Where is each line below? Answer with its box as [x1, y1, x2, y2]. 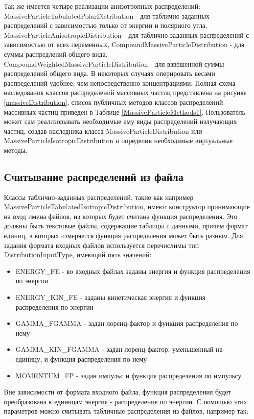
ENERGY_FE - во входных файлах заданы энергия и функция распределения [15, 266, 250, 276]
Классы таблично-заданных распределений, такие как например [4, 192, 194, 202]
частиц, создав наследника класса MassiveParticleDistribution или [4, 125, 202, 136]
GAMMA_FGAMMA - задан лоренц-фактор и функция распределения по [15, 318, 238, 328]
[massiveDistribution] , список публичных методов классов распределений [4, 97, 223, 107]
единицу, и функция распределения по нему [15, 354, 147, 364]
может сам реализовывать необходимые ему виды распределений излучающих [4, 116, 237, 126]
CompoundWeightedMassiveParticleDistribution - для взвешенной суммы [4, 58, 224, 69]
